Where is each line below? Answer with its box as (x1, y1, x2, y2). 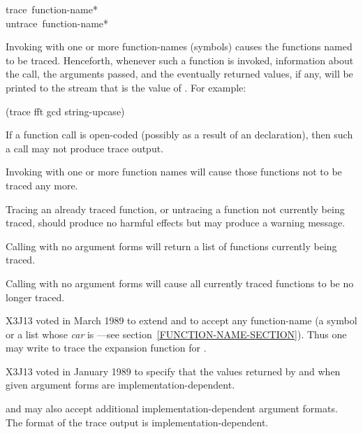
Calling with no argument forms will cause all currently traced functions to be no (6, 275, 354, 290)
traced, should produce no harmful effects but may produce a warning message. (6, 215, 346, 230)
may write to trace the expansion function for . (6, 340, 207, 355)
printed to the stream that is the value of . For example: (6, 80, 246, 94)
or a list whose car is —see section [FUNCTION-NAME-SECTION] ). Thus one (6, 326, 347, 341)
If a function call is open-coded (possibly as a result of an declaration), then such (6, 127, 353, 142)
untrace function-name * (6, 15, 109, 30)
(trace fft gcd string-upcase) (6, 103, 125, 118)
